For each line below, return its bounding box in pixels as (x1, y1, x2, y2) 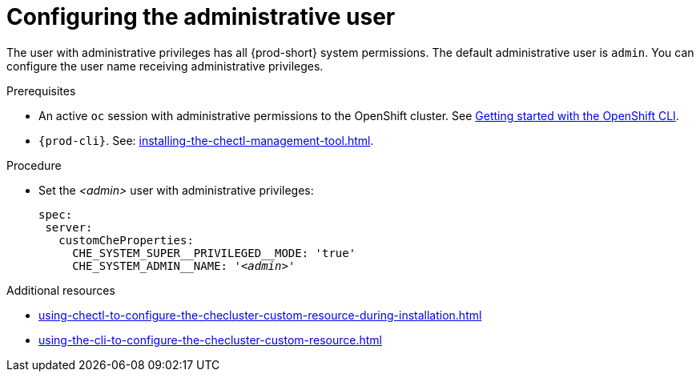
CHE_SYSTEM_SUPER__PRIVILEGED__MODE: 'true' (72, 246, 356, 259)
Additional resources (6, 283, 115, 297)
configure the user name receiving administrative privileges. (6, 58, 324, 73)
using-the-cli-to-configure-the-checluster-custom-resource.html (38, 332, 382, 347)
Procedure (6, 158, 62, 172)
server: (45, 220, 93, 234)
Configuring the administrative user (6, 3, 396, 30)
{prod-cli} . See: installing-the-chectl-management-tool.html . (38, 133, 374, 147)
